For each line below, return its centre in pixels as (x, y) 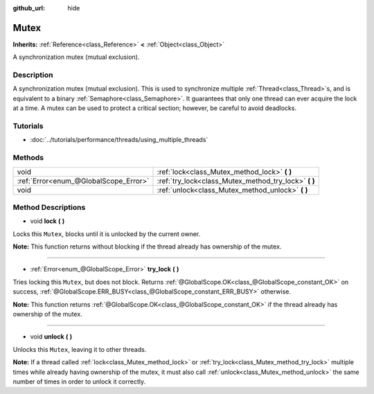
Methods (28, 158)
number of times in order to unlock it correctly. (79, 382)
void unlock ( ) (51, 337)
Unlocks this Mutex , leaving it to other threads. (80, 349)
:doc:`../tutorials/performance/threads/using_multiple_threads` (119, 140)
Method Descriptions (49, 207)
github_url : (29, 8)
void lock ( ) (47, 221)
